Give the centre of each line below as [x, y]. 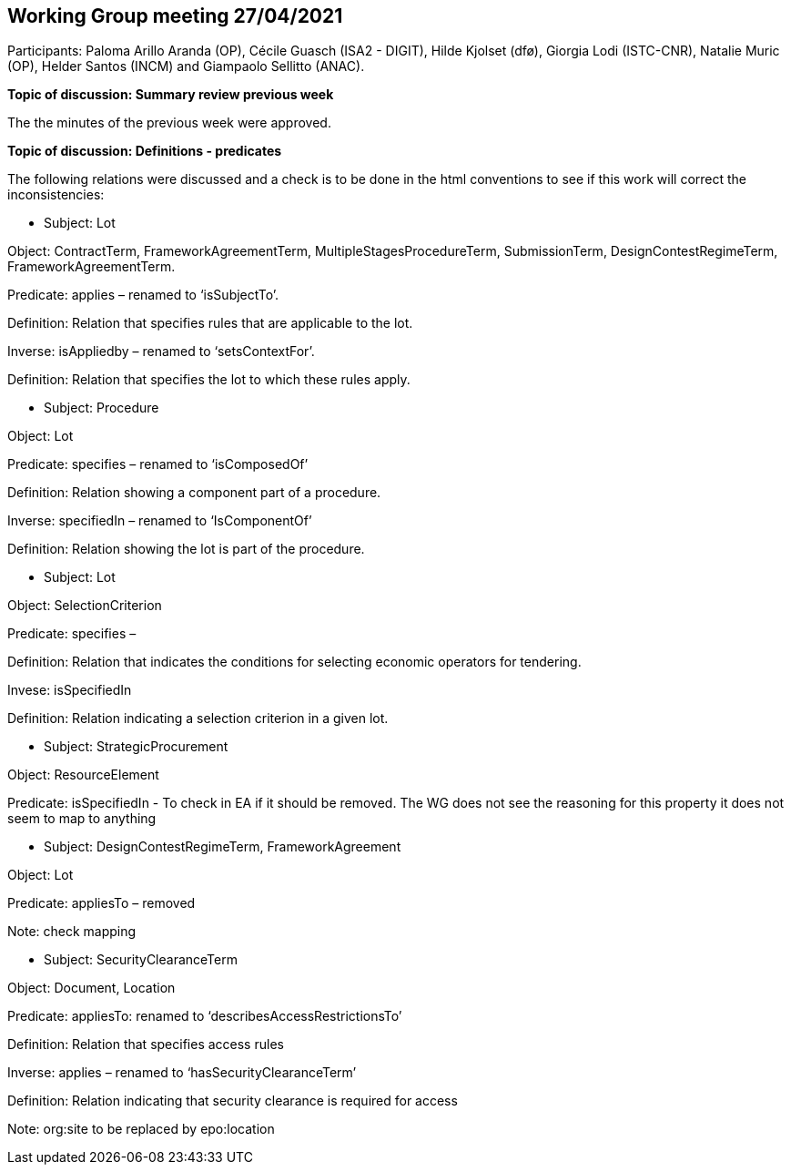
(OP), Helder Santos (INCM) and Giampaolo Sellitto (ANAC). [186, 66]
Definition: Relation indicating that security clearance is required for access [233, 1101]
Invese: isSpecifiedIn [70, 690]
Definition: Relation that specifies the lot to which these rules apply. [209, 380]
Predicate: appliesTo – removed [101, 903]
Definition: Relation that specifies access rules [146, 1045]
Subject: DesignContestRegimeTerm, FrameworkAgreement [223, 847]
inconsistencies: [56, 195]
